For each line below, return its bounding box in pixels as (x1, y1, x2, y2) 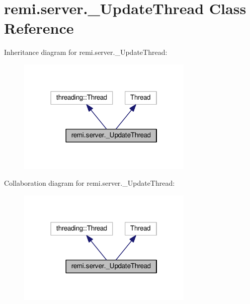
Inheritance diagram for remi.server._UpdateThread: (4, 47, 168, 57)
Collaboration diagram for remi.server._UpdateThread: (4, 178, 175, 188)
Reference (4, 18, 74, 38)
